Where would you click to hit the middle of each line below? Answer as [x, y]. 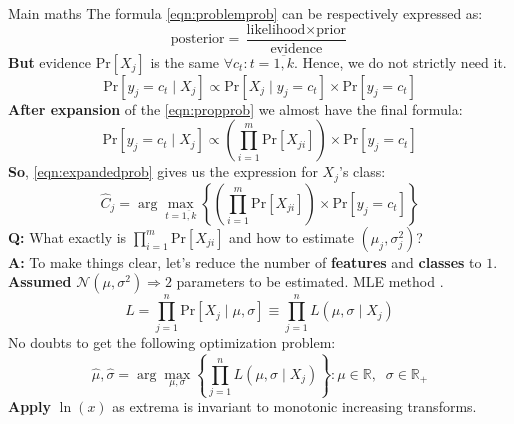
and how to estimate [291, 236]
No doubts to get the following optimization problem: [172, 342]
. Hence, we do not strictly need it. [400, 61]
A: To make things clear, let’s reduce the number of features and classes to [245, 261]
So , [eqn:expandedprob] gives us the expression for [163, 171]
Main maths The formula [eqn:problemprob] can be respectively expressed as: [245, 13]
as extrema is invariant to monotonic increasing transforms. [294, 406]
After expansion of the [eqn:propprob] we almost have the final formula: [235, 108]
